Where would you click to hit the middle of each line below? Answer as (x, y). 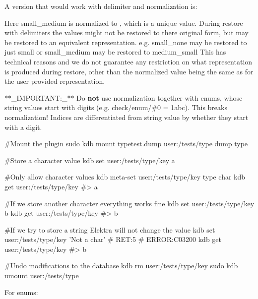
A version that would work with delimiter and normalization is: (101, 6)
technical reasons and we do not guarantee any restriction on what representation (129, 61)
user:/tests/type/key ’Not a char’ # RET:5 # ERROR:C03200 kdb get (113, 239)
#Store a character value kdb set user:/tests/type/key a (90, 160)
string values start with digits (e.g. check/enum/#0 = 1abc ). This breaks (116, 107)
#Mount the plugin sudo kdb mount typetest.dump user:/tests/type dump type (126, 144)
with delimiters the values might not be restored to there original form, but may (127, 32)
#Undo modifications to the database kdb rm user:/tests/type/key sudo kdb (121, 266)
